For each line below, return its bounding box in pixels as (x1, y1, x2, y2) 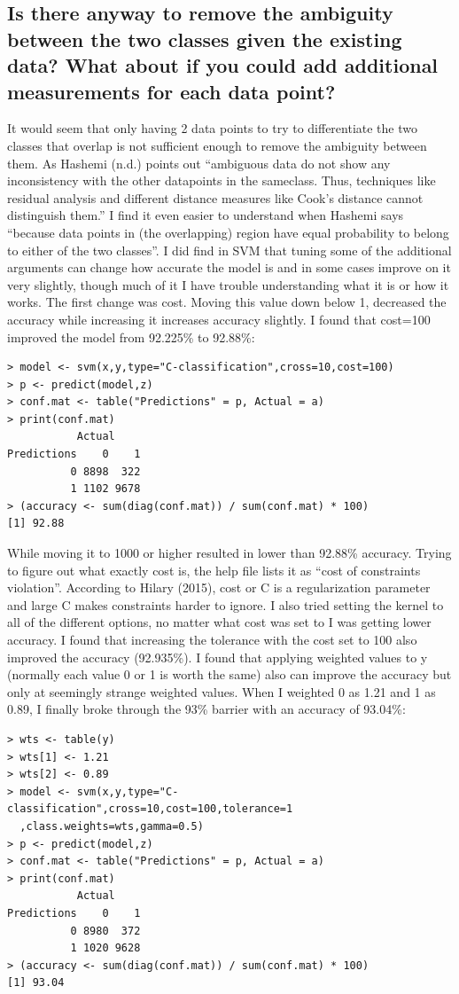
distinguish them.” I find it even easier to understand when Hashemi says (7, 206, 404, 224)
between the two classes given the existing (7, 25, 402, 52)
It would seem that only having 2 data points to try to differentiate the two (7, 119, 417, 137)
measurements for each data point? (7, 77, 336, 105)
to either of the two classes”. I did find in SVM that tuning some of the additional (7, 240, 452, 259)
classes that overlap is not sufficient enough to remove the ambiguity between (7, 136, 427, 154)
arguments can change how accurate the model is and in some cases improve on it (7, 258, 451, 277)
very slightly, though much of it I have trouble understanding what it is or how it (7, 275, 449, 294)
